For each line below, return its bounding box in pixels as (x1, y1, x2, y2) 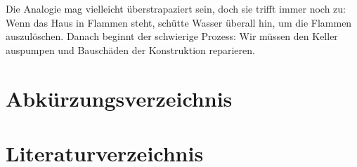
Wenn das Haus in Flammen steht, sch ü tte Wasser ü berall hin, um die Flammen (6, 15, 352, 29)
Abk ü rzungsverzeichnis (6, 83, 233, 112)
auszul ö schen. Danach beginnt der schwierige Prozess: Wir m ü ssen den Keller (6, 29, 338, 44)
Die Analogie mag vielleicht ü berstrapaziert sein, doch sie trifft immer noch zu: (6, 1, 346, 15)
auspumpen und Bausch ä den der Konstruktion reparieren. (6, 42, 255, 57)
